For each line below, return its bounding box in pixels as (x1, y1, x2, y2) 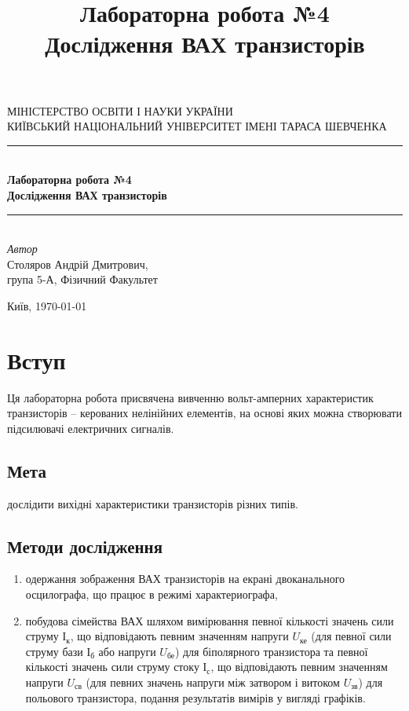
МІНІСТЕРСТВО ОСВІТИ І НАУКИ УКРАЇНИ (7, 102, 233, 119)
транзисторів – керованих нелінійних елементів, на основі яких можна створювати (7, 405, 402, 421)
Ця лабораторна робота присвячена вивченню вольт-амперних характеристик (7, 389, 374, 405)
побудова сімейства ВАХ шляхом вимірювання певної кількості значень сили (25, 612, 394, 629)
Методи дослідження (7, 533, 163, 558)
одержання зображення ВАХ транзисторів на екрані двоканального (25, 570, 345, 587)
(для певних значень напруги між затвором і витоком (86, 673, 340, 690)
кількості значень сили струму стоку (25, 658, 199, 675)
